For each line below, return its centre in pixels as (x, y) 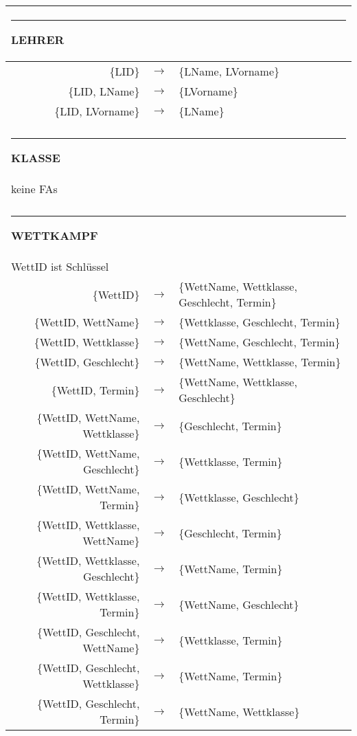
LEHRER (38, 40)
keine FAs (34, 189)
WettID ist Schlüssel (60, 266)
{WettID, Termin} (95, 390)
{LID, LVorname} (97, 111)
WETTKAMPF (55, 235)
